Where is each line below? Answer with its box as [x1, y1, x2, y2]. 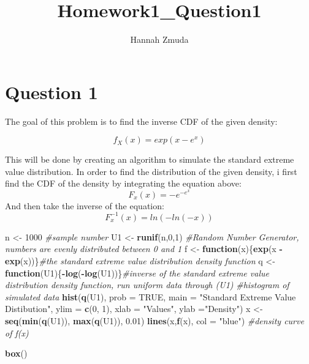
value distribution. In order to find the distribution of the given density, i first [5, 165, 297, 177]
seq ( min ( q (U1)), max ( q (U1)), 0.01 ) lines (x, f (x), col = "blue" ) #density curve [5, 314, 304, 327]
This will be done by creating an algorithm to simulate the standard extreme [5, 153, 294, 166]
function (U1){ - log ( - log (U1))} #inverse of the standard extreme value [5, 266, 269, 279]
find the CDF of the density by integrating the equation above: [5, 177, 242, 190]
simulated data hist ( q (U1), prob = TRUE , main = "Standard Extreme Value [5, 290, 296, 303]
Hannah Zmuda [130, 33, 189, 46]
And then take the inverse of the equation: [5, 199, 164, 212]
